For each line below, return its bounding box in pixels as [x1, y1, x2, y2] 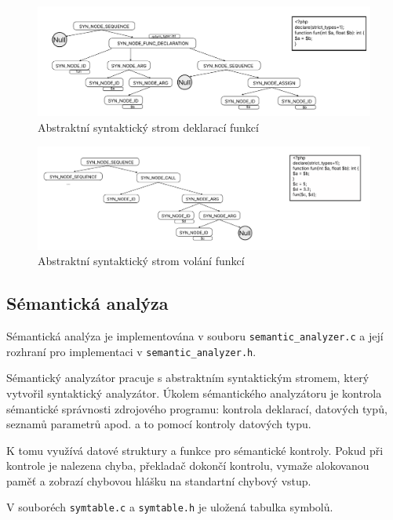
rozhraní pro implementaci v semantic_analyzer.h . [6, 343, 257, 359]
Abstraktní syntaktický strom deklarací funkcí [38, 118, 259, 135]
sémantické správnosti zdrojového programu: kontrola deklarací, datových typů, [6, 400, 388, 416]
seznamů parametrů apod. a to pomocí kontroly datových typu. [6, 416, 311, 432]
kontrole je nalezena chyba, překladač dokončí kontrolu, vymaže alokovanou [6, 457, 369, 474]
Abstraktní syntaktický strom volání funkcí [38, 253, 245, 269]
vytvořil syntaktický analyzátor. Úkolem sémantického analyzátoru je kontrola [6, 384, 382, 401]
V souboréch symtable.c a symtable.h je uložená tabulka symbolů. [6, 499, 333, 515]
